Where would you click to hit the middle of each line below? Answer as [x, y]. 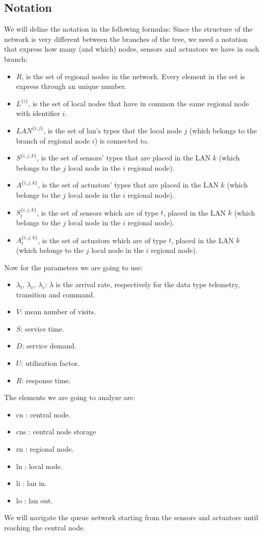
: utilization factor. [50, 363]
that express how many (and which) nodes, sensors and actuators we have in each [132, 49]
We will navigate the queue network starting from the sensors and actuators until [131, 517]
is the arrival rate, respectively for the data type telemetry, [148, 284]
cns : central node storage [56, 432]
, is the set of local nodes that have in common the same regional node [139, 103]
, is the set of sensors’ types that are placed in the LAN [124, 158]
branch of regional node [53, 140]
